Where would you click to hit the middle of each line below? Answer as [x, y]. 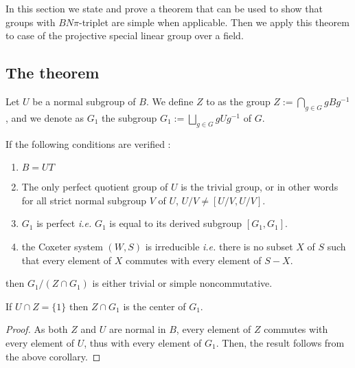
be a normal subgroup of [84, 101]
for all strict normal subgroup [84, 200]
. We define [170, 101]
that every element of [67, 260]
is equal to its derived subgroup [176, 223]
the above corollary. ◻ [53, 356]
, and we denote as [45, 117]
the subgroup [129, 117]
